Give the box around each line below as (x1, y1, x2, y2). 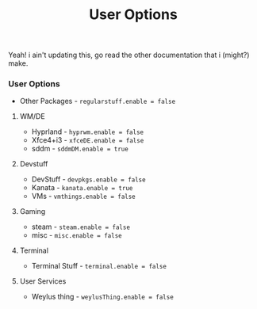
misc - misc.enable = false (31, 231, 122, 240)
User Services (19, 277, 67, 286)
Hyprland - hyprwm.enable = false (31, 127, 144, 136)
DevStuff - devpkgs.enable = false (31, 174, 146, 184)
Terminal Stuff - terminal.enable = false (31, 261, 167, 271)
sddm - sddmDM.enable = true (31, 144, 128, 154)
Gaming (19, 207, 46, 216)
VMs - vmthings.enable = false (31, 192, 136, 201)
